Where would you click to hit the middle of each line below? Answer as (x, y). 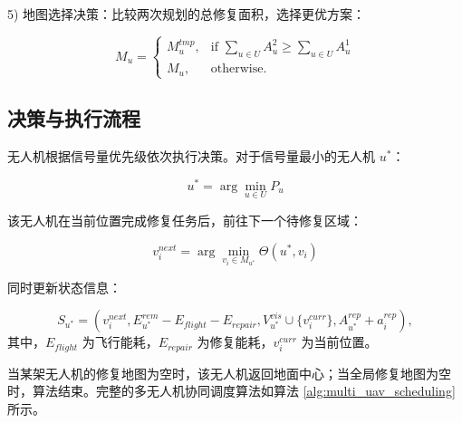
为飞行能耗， (120, 342)
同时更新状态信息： (64, 287)
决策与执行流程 (74, 118)
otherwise (237, 69)
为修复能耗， (235, 342)
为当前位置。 (339, 342)
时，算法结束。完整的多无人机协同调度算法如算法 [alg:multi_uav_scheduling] (231, 391)
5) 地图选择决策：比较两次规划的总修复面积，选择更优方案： (187, 14)
